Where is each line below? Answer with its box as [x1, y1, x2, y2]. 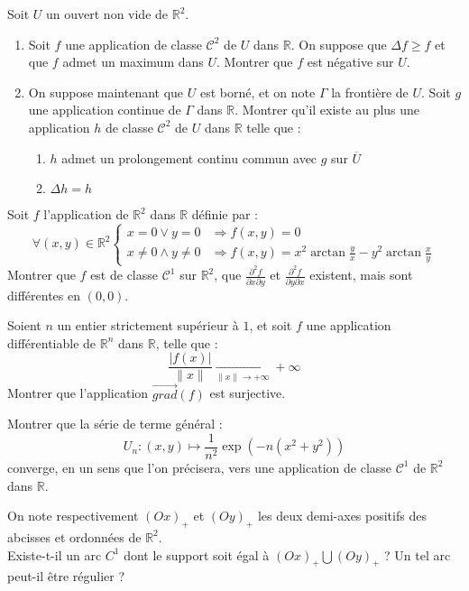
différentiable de [7, 333, 97, 352]
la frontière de [331, 82, 409, 101]
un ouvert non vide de [46, 5, 169, 23]
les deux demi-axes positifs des [257, 506, 427, 525]
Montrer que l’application [7, 383, 149, 402]
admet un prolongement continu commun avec [61, 148, 317, 167]
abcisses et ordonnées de [7, 527, 142, 546]
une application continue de [28, 100, 181, 119]
